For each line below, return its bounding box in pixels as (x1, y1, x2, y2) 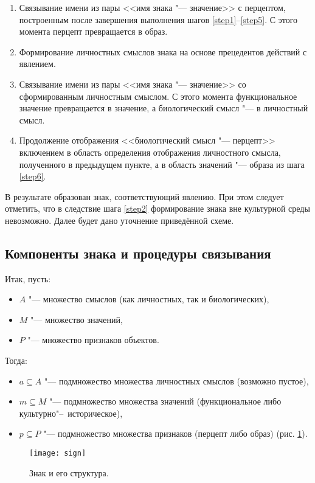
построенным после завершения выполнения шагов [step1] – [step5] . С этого (19, 13, 298, 26)
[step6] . (19, 170, 46, 182)
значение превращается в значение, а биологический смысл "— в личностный (19, 102, 308, 114)
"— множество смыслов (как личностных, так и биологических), (28, 293, 269, 305)
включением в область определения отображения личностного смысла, (19, 145, 281, 158)
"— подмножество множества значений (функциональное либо (49, 395, 282, 408)
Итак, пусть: (5, 272, 51, 285)
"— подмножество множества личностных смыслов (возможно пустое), (44, 374, 309, 387)
